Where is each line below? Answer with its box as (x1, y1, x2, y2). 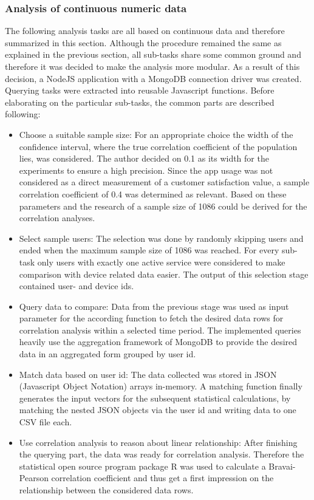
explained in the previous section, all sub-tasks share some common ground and (5, 48, 301, 61)
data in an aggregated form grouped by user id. (19, 348, 196, 360)
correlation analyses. (19, 211, 95, 224)
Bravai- (268, 459, 296, 472)
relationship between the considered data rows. (19, 484, 194, 496)
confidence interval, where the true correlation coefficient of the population (19, 140, 298, 152)
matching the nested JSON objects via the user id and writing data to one (19, 403, 296, 416)
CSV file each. (19, 416, 72, 428)
